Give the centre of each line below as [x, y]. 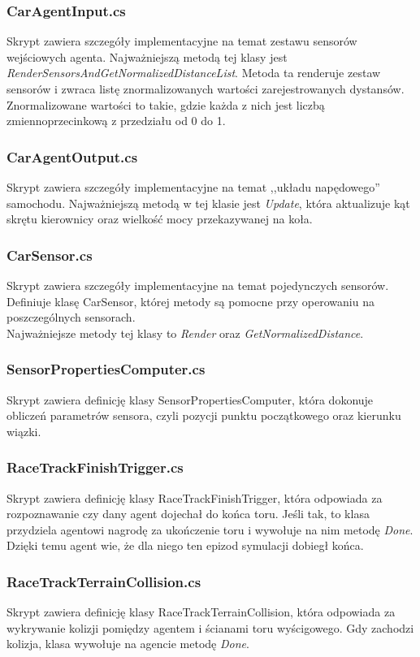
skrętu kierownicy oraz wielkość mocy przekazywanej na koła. [160, 219]
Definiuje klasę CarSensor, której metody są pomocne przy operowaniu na [191, 301]
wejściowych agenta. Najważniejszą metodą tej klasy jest [147, 56]
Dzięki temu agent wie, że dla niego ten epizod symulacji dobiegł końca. [185, 545]
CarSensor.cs [50, 255]
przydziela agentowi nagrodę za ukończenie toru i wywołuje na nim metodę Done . [210, 529]
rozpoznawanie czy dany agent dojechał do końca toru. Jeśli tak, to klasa [188, 514]
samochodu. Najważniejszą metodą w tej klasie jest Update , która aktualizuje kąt [208, 203]
